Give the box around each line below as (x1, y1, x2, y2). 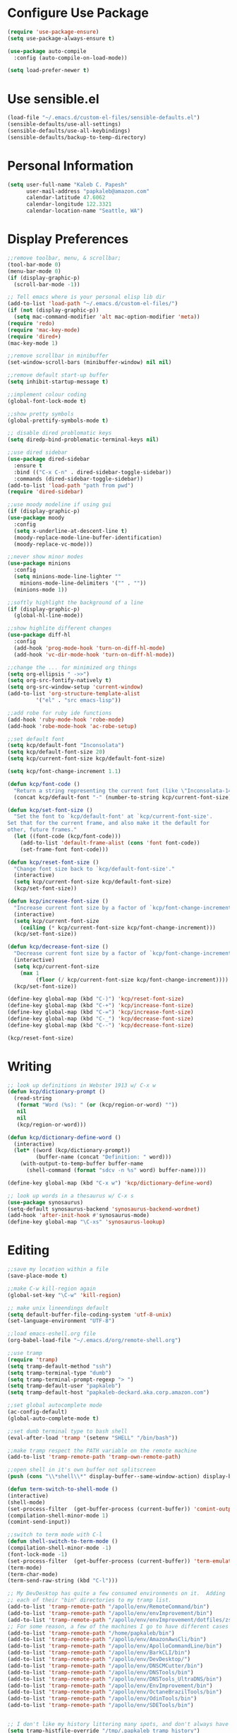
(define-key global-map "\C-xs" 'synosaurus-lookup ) (7, 1218, 166, 1226)
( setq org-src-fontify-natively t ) (7, 677, 112, 684)
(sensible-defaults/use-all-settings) (7, 121, 121, 128)
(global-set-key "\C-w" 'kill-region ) (7, 1291, 121, 1298)
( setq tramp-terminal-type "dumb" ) (7, 1369, 112, 1376)
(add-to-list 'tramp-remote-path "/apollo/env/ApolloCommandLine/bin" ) (7, 1643, 222, 1650)
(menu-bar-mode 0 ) (7, 267, 61, 275)
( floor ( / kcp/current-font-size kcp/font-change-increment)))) (35, 976, 229, 983)
